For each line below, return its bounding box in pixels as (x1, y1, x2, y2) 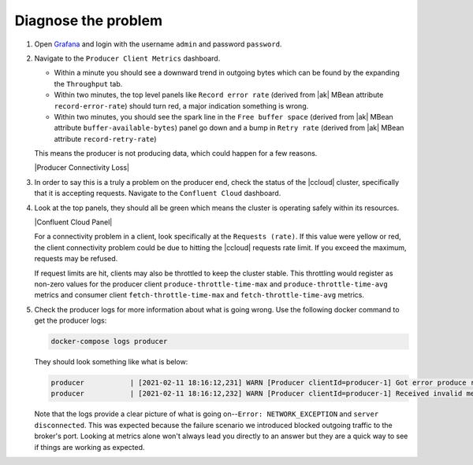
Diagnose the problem (14, 12, 163, 29)
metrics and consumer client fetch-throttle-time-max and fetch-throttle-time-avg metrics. (34, 290, 364, 300)
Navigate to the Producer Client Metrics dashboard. (34, 54, 221, 63)
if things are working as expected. (34, 442, 145, 452)
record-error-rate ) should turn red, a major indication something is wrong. (54, 101, 309, 110)
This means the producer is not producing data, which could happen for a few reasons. (34, 149, 318, 158)
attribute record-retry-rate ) (54, 134, 157, 143)
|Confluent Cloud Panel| (34, 217, 113, 227)
